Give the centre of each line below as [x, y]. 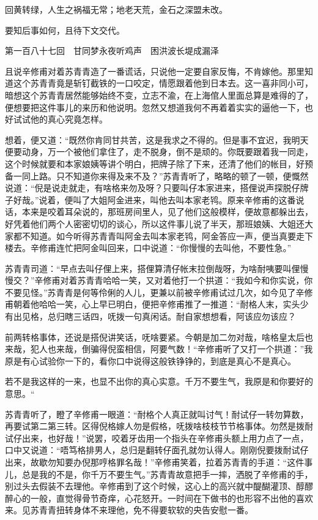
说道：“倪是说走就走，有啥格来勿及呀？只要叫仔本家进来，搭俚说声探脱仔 [153, 188]
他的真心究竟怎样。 [69, 119]
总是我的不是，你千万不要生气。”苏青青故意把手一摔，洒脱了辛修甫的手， [167, 474]
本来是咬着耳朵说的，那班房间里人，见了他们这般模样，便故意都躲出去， [167, 212]
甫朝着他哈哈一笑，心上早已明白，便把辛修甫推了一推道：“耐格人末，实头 [153, 304]
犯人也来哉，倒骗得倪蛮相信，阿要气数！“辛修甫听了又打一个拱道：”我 [172, 349]
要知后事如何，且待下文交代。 [65, 30]
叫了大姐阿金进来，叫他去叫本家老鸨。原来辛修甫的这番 [184, 199]
